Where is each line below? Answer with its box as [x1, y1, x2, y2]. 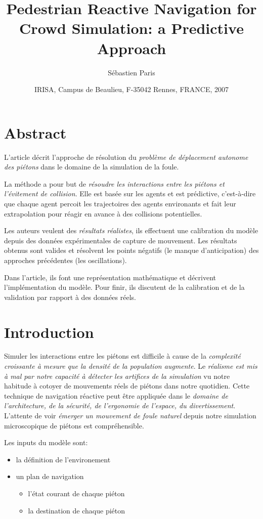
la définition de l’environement [16, 454, 111, 464]
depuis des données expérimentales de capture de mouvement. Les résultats [4, 235, 237, 245]
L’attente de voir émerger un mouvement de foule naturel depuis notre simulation [4, 410, 256, 421]
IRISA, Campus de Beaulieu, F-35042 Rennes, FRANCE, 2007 [34, 84, 229, 95]
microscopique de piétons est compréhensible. [4, 420, 144, 430]
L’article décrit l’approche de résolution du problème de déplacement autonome [4, 151, 248, 162]
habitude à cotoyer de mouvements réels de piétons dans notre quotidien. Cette [4, 380, 250, 391]
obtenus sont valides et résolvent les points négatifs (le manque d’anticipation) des [4, 245, 259, 255]
